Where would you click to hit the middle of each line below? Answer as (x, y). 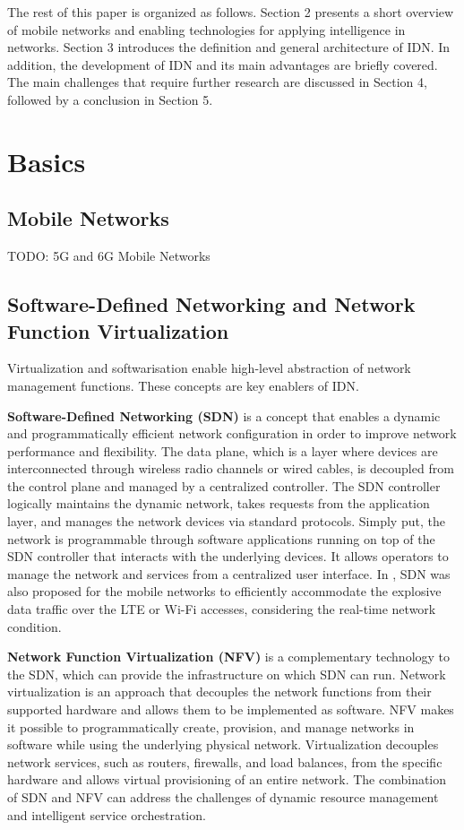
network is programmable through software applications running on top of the (221, 538)
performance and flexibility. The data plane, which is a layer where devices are (223, 450)
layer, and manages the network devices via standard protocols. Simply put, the (226, 521)
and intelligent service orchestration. (107, 814)
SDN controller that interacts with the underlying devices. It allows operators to (228, 556)
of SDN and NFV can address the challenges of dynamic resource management (223, 796)
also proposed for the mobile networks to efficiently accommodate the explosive (224, 591)
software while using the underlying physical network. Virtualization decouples (223, 744)
